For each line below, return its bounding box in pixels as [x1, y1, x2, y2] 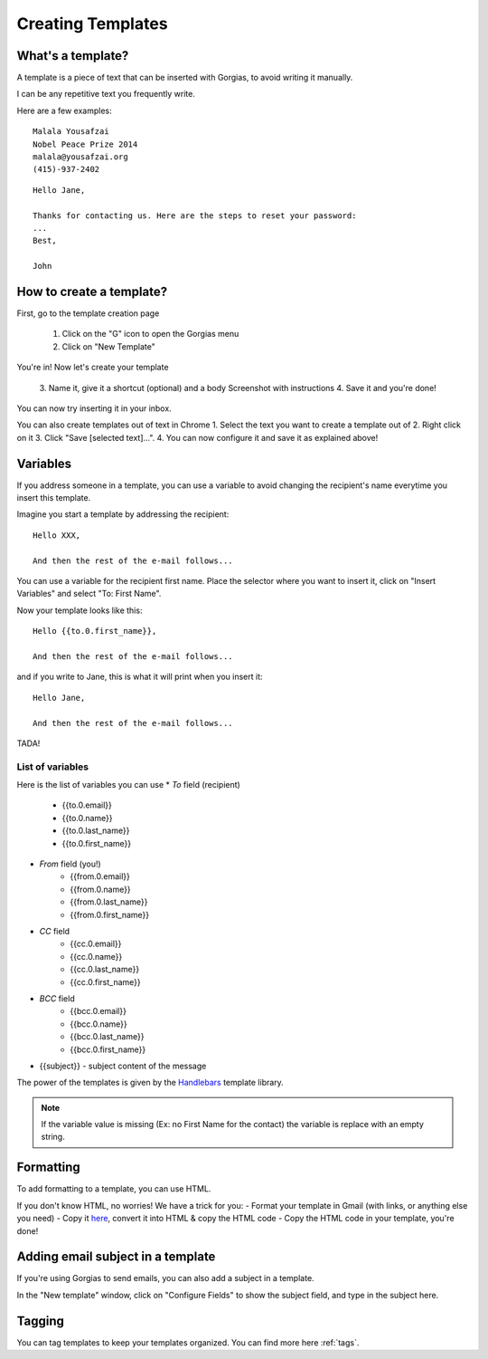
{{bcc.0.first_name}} [70, 1044, 146, 1055]
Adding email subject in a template [16, 1249, 216, 1265]
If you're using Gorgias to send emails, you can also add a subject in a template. [16, 1273, 315, 1284]
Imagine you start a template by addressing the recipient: [16, 509, 230, 520]
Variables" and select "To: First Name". [16, 589, 162, 599]
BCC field [39, 992, 76, 1004]
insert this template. [16, 493, 91, 503]
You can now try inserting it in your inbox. [16, 403, 172, 414]
